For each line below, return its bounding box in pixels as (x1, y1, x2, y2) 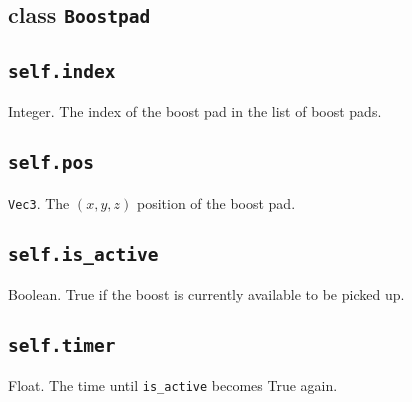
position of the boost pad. (136, 192, 296, 213)
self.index (8, 60, 116, 82)
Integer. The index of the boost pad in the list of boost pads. (8, 101, 382, 122)
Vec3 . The (8, 192, 70, 213)
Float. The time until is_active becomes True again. (8, 375, 338, 396)
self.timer (8, 334, 116, 356)
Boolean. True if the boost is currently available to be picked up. (8, 283, 405, 304)
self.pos (8, 152, 94, 174)
